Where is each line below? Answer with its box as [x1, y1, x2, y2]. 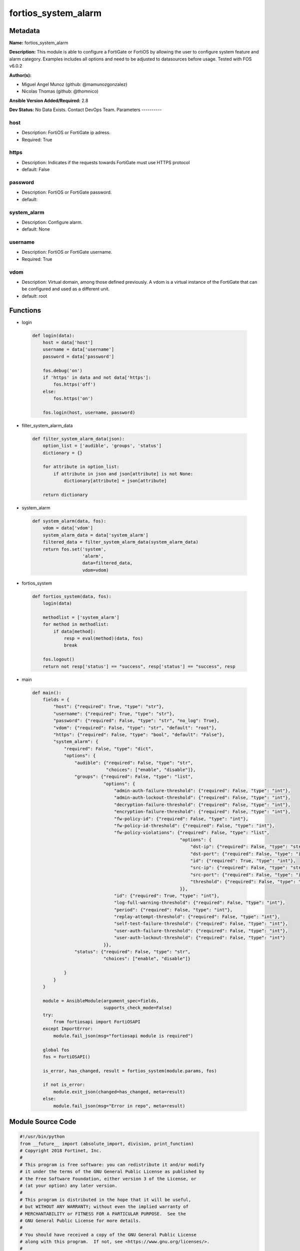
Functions [9, 306, 41, 315]
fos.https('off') [53, 382, 96, 387]
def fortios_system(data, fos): [32, 593, 112, 599]
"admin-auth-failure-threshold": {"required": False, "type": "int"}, [113, 788, 291, 794]
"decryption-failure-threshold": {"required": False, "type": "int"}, [113, 802, 291, 808]
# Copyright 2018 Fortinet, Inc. [19, 1148, 102, 1153]
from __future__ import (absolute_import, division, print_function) [19, 1141, 194, 1146]
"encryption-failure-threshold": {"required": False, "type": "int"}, [113, 809, 291, 815]
